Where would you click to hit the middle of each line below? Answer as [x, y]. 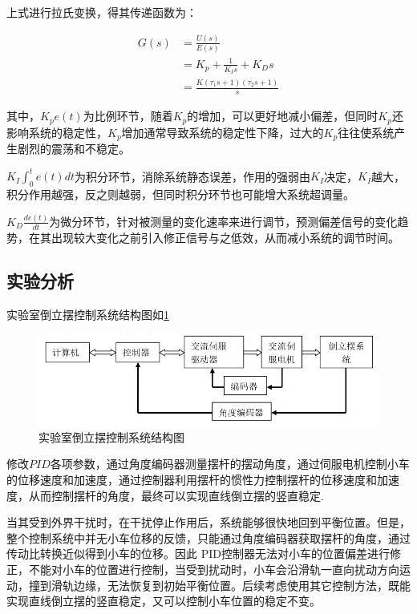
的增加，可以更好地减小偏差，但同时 [283, 116]
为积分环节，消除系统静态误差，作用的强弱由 [193, 176]
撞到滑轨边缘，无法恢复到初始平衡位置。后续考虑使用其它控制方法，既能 [219, 585]
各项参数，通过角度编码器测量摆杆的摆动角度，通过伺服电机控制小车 [230, 464]
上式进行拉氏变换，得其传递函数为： [102, 12]
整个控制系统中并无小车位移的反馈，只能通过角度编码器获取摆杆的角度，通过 [208, 537]
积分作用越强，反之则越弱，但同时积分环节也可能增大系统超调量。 [180, 194]
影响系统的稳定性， [57, 132]
